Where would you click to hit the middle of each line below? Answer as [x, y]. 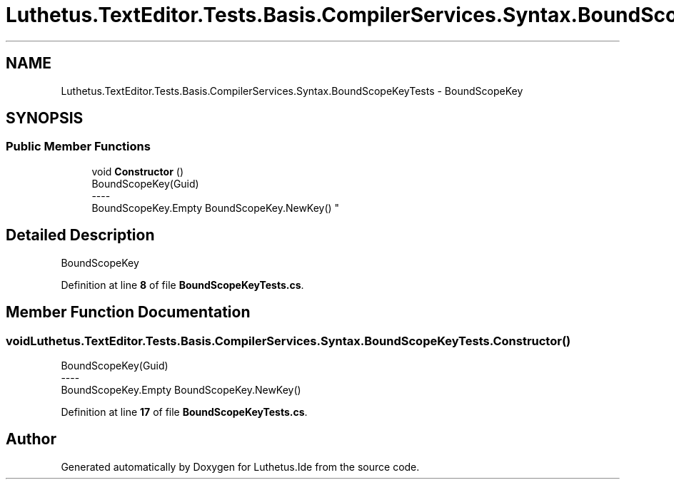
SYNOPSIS [45, 118]
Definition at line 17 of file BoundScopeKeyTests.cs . [184, 412]
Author [31, 439]
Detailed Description [80, 235]
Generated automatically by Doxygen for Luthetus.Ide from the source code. [240, 466]
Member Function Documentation [128, 312]
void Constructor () [137, 171]
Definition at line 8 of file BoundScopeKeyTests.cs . [182, 285]
